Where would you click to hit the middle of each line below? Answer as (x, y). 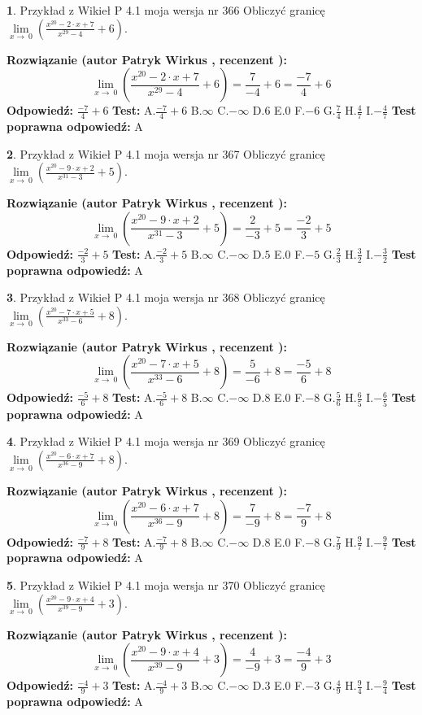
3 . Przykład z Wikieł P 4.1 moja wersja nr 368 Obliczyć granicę (166, 297)
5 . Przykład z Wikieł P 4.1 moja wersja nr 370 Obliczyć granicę (166, 584)
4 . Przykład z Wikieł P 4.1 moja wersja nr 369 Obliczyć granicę (166, 441)
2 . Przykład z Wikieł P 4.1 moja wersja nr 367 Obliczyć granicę (166, 153)
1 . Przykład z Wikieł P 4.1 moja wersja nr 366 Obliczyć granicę (166, 10)
